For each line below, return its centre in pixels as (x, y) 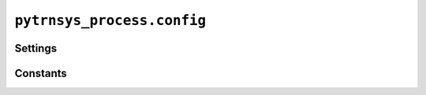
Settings (36, 48)
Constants (41, 73)
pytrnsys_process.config (110, 20)
